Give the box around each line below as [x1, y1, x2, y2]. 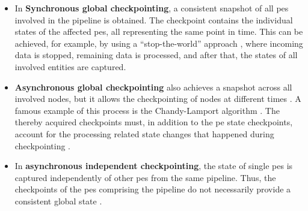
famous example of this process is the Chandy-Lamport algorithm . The [14, 104, 280, 116]
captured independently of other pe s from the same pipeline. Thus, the [14, 171, 276, 183]
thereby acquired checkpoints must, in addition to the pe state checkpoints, [14, 116, 293, 128]
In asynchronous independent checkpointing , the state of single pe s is [14, 159, 293, 172]
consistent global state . [14, 194, 102, 207]
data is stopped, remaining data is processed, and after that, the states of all [14, 49, 298, 61]
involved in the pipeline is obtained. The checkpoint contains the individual [14, 13, 293, 26]
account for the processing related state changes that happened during [14, 127, 274, 140]
